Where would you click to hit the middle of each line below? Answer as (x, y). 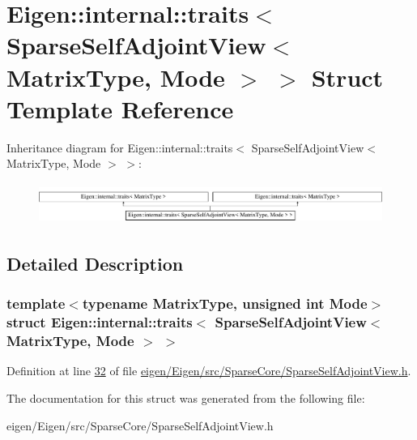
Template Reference (120, 108)
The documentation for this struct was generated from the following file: (186, 398)
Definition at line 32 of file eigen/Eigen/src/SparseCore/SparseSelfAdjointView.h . (209, 371)
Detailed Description (95, 263)
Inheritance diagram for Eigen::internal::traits (120, 147)
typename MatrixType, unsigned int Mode (225, 303)
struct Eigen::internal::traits (100, 322)
